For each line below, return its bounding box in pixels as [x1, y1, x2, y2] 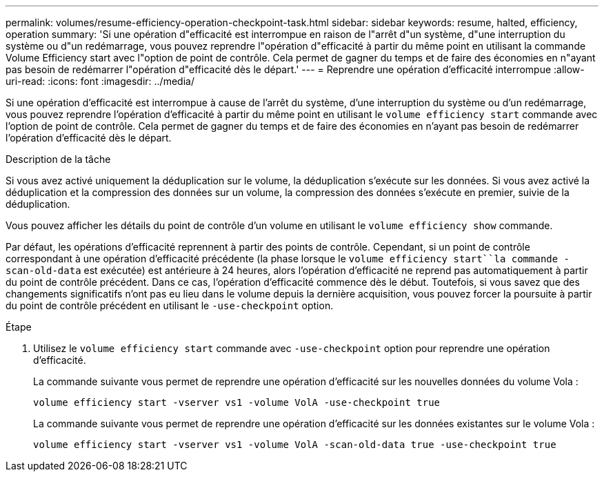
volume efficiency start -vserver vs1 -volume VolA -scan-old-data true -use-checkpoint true [33, 439, 556, 450]
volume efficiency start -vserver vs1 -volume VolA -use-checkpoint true [33, 397, 441, 408]
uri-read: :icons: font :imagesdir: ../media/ [6, 75, 194, 87]
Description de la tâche [6, 153, 111, 165]
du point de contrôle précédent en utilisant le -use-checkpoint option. [6, 300, 334, 311]
